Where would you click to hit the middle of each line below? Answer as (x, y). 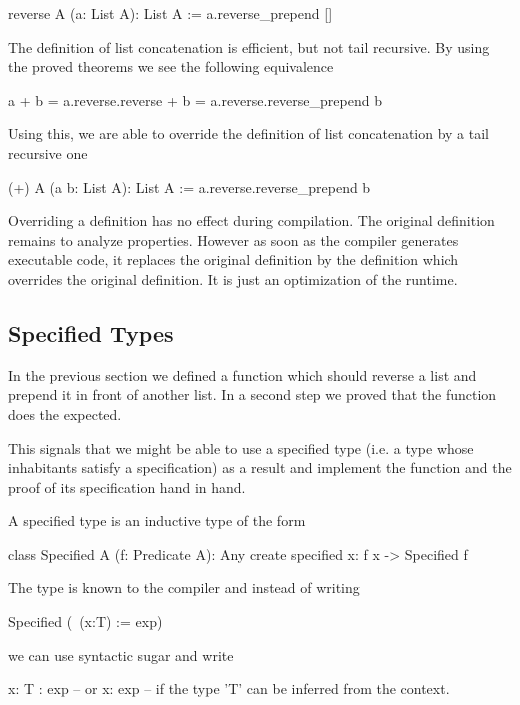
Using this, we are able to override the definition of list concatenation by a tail (249, 133)
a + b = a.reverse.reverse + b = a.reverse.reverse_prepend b (195, 99)
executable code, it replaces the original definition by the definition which (233, 259)
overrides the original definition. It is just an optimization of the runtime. (233, 278)
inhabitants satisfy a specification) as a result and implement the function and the (260, 467)
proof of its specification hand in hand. (127, 486)
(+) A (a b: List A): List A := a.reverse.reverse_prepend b (189, 186)
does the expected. (65, 413)
